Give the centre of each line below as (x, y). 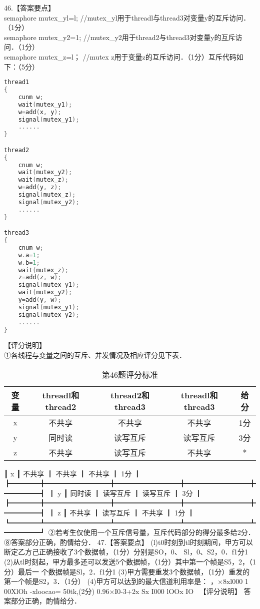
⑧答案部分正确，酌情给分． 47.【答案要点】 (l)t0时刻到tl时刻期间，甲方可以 (128, 542)
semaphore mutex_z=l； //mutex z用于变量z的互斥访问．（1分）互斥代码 (120, 56)
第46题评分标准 (130, 374)
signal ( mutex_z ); (47, 195)
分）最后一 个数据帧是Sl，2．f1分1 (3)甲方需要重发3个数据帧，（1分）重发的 (127, 571)
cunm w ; (31, 97)
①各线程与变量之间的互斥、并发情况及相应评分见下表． (95, 355)
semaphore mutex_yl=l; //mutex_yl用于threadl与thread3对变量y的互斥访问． (127, 17)
